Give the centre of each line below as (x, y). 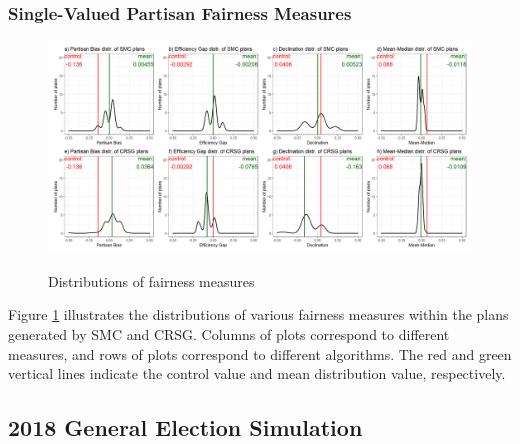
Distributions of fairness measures (151, 280)
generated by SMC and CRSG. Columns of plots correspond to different (229, 334)
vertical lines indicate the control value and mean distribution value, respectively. (257, 373)
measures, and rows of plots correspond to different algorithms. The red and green (260, 353)
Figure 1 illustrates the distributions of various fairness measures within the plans (258, 314)
